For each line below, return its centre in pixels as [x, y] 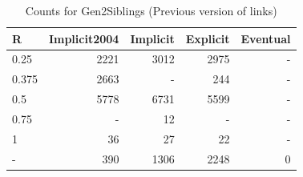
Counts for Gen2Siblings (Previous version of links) [151, 10]
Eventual [266, 38]
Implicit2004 [84, 38]
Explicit [208, 38]
